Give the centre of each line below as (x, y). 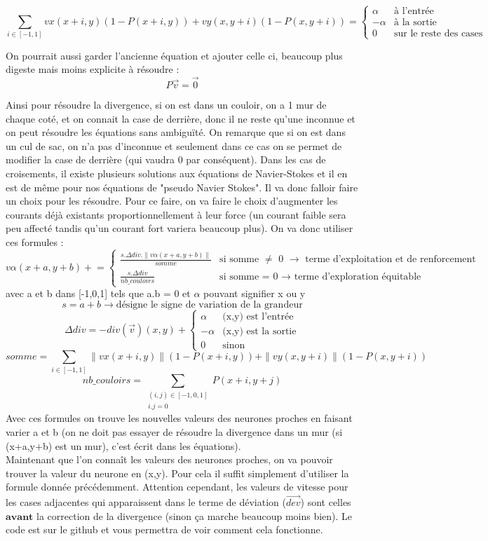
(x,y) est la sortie (259, 332)
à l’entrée (414, 12)
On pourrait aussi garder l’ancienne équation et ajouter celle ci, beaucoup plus (174, 55)
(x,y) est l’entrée (258, 316)
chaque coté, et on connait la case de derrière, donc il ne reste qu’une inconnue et (181, 118)
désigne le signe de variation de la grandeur (209, 304)
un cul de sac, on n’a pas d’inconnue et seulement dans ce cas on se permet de (174, 145)
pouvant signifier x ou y (255, 293)
